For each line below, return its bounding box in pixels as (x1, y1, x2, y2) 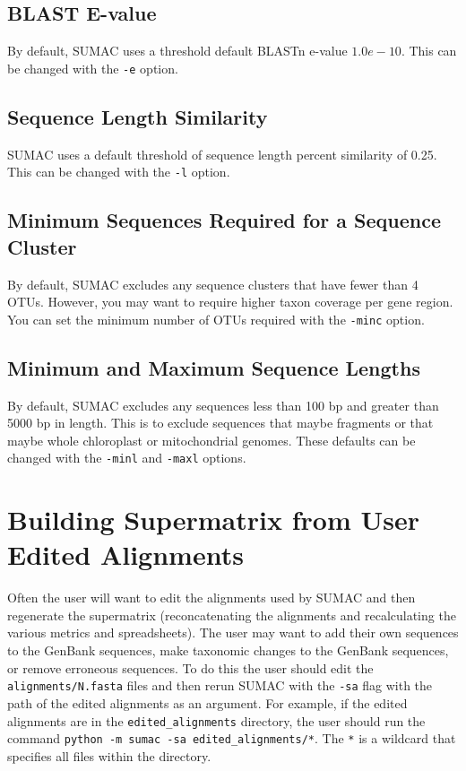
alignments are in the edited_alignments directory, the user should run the (7, 711, 426, 730)
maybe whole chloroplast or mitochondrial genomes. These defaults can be (7, 430, 416, 449)
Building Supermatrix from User (7, 501, 419, 538)
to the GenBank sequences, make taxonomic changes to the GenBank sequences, (7, 641, 449, 660)
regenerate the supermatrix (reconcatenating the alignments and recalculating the (7, 605, 456, 624)
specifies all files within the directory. (7, 746, 211, 765)
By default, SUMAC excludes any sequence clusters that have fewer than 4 (7, 274, 419, 293)
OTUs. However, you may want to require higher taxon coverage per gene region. (7, 292, 453, 311)
